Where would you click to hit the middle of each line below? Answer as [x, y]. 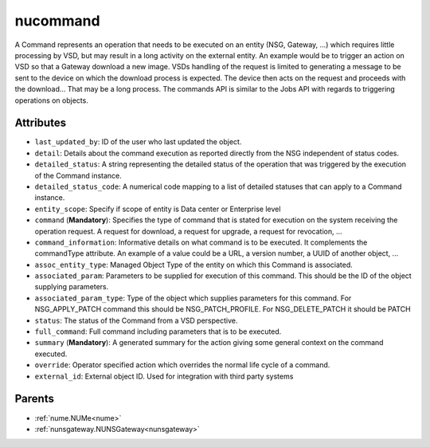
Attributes [41, 123]
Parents [35, 399]
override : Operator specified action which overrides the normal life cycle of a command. [182, 365]
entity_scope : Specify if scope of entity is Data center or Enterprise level [158, 209]
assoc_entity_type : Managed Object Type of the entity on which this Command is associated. [194, 265]
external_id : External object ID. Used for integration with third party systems [164, 376]
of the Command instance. [78, 175]
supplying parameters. [72, 287]
